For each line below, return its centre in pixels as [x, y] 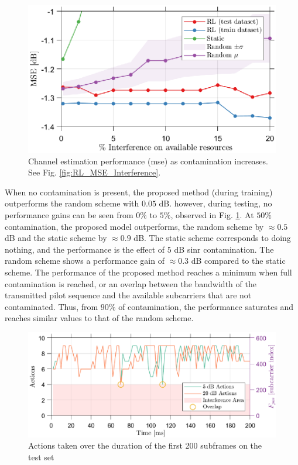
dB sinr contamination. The [224, 249]
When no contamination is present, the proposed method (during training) [139, 192]
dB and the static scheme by [56, 238]
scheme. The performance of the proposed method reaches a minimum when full [148, 272]
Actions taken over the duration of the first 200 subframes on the [145, 445]
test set [41, 457]
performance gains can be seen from [69, 215]
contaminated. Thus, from [52, 306]
